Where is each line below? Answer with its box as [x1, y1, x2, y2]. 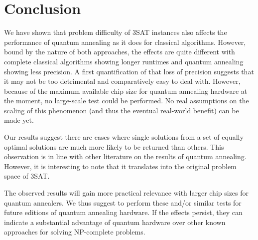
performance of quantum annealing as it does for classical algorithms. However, [4, 36, 246, 47]
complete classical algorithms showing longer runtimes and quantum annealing [4, 56, 244, 66]
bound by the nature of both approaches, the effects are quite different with [4, 46, 235, 57]
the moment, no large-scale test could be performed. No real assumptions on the [4, 95, 249, 106]
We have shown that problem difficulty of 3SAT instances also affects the [4, 27, 227, 37]
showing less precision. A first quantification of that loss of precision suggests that [4, 66, 254, 76]
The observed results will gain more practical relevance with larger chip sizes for [4, 188, 249, 198]
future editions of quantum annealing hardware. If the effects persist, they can [4, 207, 243, 218]
